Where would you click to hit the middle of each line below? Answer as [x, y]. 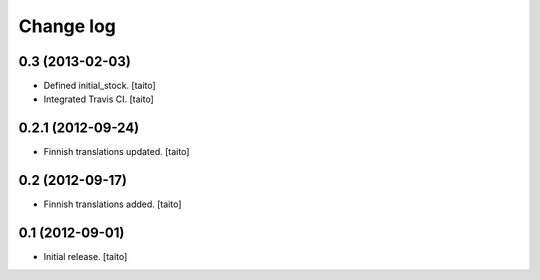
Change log [67, 26]
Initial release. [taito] [85, 257]
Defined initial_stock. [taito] [100, 86]
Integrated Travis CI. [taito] [98, 99]
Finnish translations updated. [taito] [116, 152]
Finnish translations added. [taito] [112, 204]
